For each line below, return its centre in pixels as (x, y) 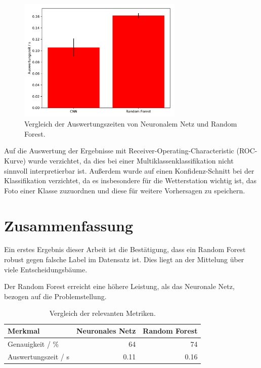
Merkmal (24, 331)
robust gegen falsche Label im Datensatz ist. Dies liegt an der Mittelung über (124, 259)
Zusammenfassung (69, 225)
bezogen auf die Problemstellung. (55, 296)
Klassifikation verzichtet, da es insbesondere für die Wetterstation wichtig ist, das (130, 180)
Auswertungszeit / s (38, 356)
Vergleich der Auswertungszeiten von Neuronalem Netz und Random (131, 124)
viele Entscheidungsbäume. (46, 269)
